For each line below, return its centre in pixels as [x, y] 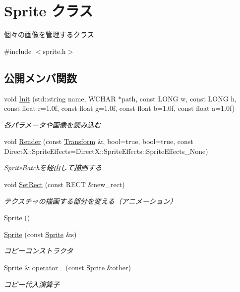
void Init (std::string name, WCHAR [60, 98]
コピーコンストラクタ [39, 251]
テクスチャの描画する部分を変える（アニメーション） [90, 201]
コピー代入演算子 [32, 284]
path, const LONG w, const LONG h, [179, 98]
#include [18, 51]
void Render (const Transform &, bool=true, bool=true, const [99, 141]
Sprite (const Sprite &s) [40, 234]
